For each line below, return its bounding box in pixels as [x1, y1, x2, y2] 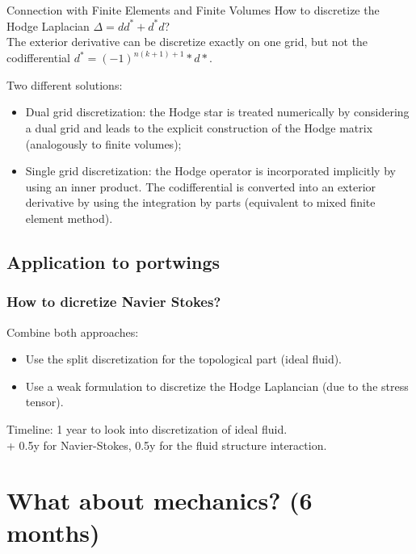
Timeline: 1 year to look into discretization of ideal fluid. [6, 420, 288, 437]
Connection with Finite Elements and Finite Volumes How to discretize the [6, 2, 380, 18]
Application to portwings [6, 249, 221, 274]
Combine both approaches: [6, 323, 139, 340]
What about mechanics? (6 [6, 484, 313, 517]
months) [6, 515, 100, 548]
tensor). [25, 393, 64, 410]
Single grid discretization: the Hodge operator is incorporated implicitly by [25, 162, 396, 179]
